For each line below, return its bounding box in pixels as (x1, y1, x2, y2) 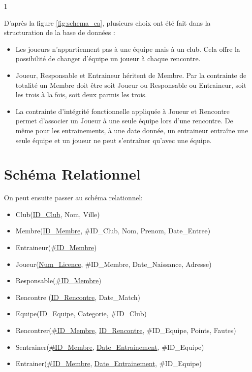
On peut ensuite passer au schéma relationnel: (4, 192, 143, 203)
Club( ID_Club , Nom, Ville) (15, 209, 100, 219)
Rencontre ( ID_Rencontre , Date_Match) (15, 292, 141, 302)
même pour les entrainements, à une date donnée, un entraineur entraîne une (15, 125, 248, 135)
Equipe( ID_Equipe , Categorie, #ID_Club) (15, 308, 147, 319)
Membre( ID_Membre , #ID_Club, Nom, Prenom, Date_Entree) (15, 225, 211, 236)
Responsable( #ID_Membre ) (15, 275, 101, 286)
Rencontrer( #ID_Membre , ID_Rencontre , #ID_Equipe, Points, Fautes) (15, 325, 236, 335)
